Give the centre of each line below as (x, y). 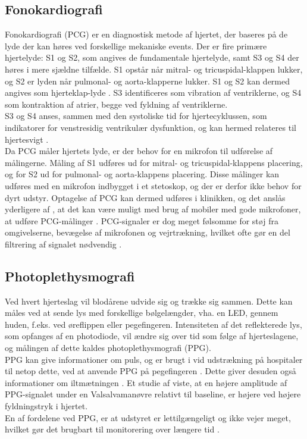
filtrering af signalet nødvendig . (63, 244)
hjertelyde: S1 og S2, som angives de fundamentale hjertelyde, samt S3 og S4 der (152, 57)
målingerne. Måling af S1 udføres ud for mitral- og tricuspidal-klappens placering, (154, 162)
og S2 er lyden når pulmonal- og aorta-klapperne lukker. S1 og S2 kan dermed (147, 81)
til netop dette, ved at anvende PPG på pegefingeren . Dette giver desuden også (151, 371)
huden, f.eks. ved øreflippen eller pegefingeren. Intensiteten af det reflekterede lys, (153, 324)
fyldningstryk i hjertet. (46, 406)
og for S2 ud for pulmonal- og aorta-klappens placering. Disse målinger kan (142, 174)
